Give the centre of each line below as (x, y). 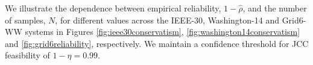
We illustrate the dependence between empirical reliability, (113, 8)
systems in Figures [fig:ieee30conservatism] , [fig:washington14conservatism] (163, 32)
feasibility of (27, 55)
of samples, (25, 20)
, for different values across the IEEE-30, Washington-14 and (167, 20)
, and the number (275, 8)
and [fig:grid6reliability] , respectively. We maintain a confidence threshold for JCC (157, 43)
